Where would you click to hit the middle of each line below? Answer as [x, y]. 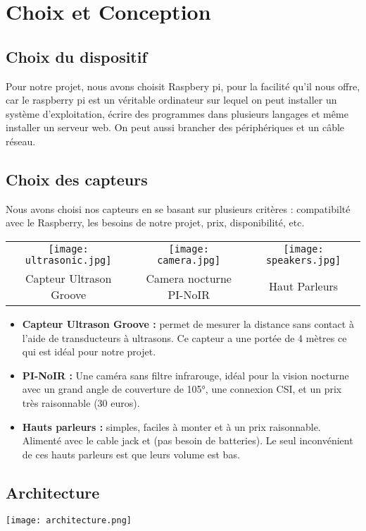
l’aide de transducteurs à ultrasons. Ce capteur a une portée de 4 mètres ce [184, 337]
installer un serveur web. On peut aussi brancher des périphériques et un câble [175, 127]
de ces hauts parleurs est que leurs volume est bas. [131, 454]
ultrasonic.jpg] [68, 260]
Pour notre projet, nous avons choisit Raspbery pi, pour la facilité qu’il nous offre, [183, 86]
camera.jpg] [189, 260]
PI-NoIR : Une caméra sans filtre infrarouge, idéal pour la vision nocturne [185, 375]
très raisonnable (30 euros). [81, 402]
